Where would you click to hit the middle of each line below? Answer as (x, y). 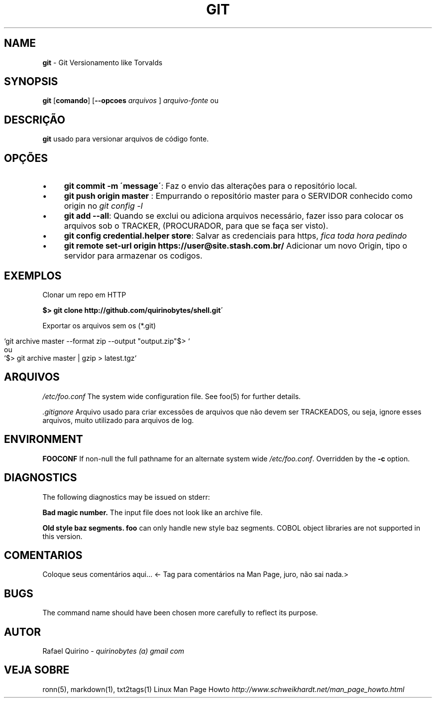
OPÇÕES (26, 158)
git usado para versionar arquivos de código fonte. (126, 139)
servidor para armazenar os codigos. (133, 256)
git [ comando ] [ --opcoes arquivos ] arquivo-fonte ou (130, 101)
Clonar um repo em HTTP (84, 294)
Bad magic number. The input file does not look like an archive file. (153, 512)
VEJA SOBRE (37, 670)
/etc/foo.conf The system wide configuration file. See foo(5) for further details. (172, 396)
